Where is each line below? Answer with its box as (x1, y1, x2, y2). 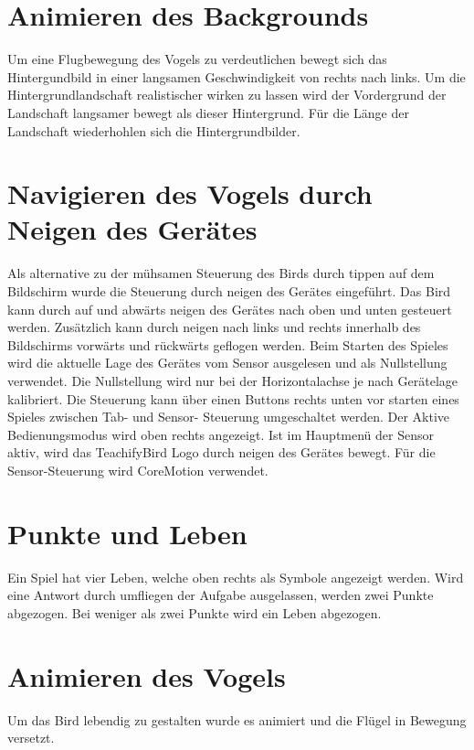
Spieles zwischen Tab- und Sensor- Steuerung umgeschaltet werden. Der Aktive (7, 407, 450, 426)
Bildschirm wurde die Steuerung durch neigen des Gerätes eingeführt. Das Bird (7, 282, 451, 300)
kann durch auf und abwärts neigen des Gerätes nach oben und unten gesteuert (7, 299, 452, 318)
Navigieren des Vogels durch (7, 175, 373, 212)
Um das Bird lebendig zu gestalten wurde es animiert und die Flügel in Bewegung (7, 710, 467, 729)
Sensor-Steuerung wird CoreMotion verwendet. (7, 460, 269, 479)
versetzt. (7, 728, 55, 747)
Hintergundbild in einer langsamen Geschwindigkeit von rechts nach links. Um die (7, 67, 466, 86)
